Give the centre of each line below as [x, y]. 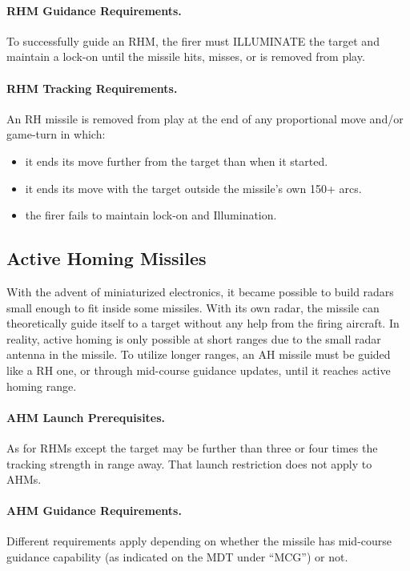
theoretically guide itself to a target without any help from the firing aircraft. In [203, 323]
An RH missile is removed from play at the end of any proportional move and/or [205, 118]
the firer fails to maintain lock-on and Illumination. [151, 215]
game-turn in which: [56, 134]
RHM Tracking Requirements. [92, 88]
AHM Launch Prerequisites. [86, 417]
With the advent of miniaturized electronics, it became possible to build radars [200, 291]
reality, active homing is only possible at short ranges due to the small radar [194, 338]
